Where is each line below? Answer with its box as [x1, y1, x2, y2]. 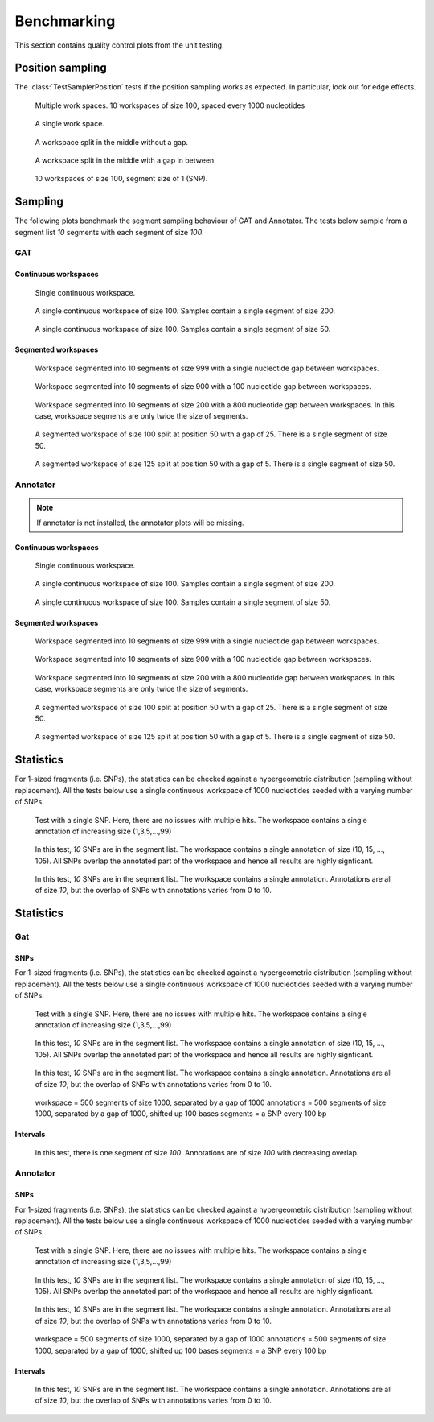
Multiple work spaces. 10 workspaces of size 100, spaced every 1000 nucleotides [35, 101, 305, 110]
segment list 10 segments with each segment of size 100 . [14, 227, 204, 237]
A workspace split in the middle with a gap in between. [35, 155, 216, 165]
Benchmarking [14, 12, 116, 30]
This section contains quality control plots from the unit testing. [14, 40, 224, 50]
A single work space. [35, 119, 104, 129]
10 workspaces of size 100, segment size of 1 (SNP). [35, 174, 208, 184]
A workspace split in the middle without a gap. [35, 137, 189, 147]
